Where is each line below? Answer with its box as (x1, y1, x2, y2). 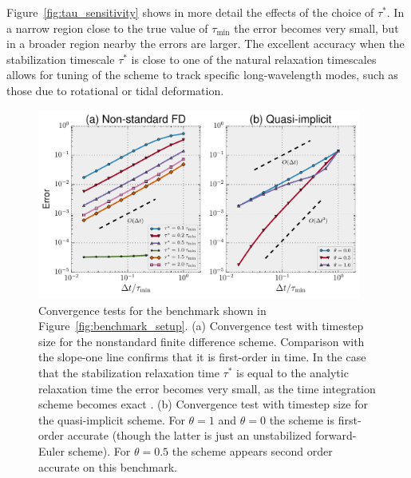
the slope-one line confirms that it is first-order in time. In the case (38, 349, 366, 365)
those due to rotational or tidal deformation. (6, 82, 224, 98)
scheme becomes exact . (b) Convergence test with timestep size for (38, 396, 368, 412)
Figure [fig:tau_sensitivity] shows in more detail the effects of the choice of (6, 4, 374, 20)
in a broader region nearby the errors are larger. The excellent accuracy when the (6, 35, 405, 52)
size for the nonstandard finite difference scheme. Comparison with (38, 333, 365, 349)
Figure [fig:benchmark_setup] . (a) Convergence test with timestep (38, 317, 364, 334)
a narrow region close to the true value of (6, 19, 208, 36)
